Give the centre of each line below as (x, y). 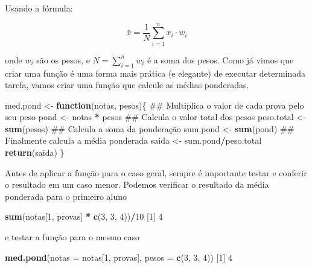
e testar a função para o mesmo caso (72, 237)
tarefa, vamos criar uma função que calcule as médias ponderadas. (127, 85)
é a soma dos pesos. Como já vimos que (220, 59)
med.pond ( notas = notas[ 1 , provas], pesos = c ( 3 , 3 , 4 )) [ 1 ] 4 (119, 257)
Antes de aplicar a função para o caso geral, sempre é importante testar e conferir (156, 172)
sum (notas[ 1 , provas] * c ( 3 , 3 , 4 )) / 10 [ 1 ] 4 (84, 216)
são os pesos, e (63, 59)
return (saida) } (35, 152)
